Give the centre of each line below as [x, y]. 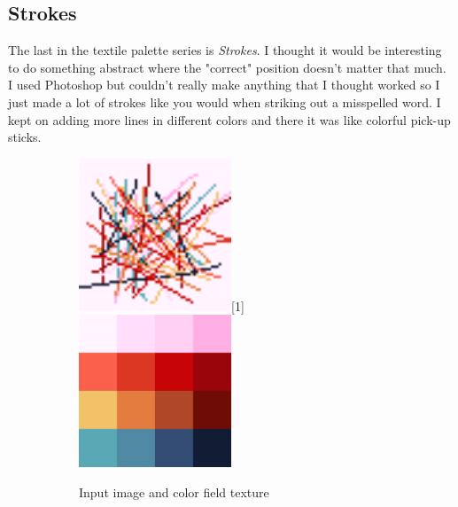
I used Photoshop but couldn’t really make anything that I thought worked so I [224, 85]
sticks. [25, 137]
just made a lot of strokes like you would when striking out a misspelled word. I [225, 101]
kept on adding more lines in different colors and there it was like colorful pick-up [229, 119]
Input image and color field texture [174, 491]
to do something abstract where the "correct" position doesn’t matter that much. [227, 67]
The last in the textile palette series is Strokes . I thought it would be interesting [225, 50]
